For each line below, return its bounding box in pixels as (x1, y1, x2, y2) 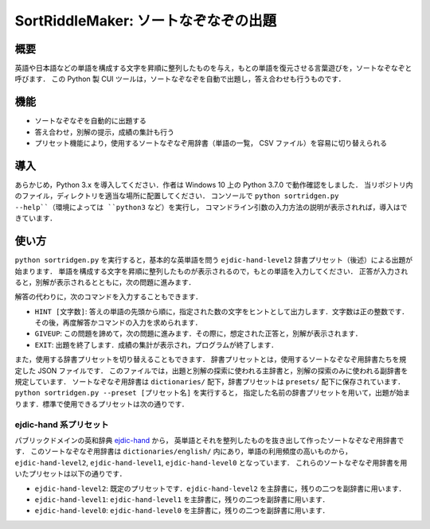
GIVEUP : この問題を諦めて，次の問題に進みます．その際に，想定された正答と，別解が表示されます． (34, 329, 362, 338)
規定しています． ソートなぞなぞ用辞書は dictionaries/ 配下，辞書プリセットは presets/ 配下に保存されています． (14, 377, 405, 387)
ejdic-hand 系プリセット (14, 418, 109, 430)
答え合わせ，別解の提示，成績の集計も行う (34, 127, 174, 137)
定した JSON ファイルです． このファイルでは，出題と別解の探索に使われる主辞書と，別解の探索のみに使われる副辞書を (14, 366, 408, 375)
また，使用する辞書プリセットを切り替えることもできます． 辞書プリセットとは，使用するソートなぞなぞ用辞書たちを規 (14, 355, 407, 364)
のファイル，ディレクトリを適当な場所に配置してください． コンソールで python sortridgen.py (14, 191, 339, 200)
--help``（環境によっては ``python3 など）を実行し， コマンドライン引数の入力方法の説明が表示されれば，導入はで (14, 202, 408, 212)
